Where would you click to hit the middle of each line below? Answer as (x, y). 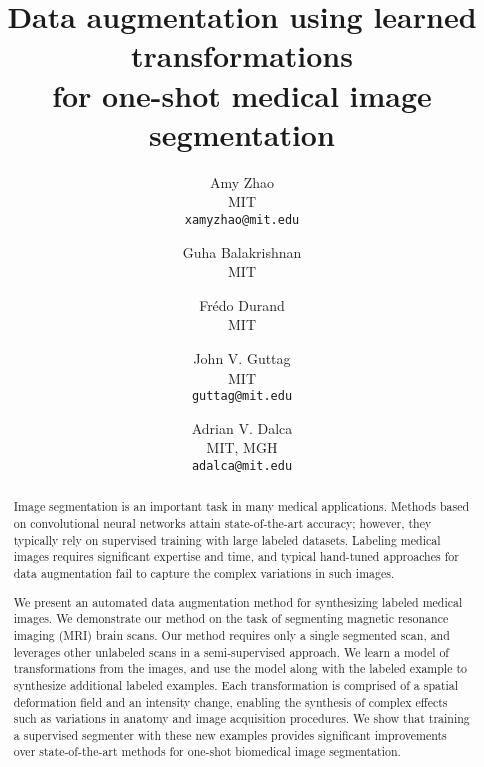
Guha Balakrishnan (242, 251)
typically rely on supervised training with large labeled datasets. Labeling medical (227, 539)
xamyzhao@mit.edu (242, 219)
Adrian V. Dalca (242, 427)
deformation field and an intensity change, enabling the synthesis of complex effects (230, 701)
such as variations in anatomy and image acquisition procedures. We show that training (241, 718)
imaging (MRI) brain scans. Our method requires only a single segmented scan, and (231, 634)
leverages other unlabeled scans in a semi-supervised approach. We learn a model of (231, 651)
